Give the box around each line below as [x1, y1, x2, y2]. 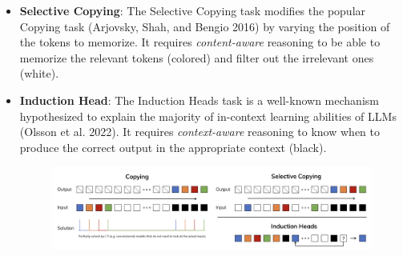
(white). [19, 65, 59, 82]
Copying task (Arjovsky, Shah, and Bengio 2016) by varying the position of [19, 18, 390, 34]
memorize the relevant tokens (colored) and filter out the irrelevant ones [19, 49, 374, 66]
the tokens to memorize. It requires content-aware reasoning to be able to [19, 34, 381, 50]
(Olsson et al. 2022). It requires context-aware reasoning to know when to [19, 123, 380, 140]
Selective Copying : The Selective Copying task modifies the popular [19, 2, 366, 18]
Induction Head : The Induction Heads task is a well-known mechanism [19, 91, 379, 108]
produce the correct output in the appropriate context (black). [19, 138, 327, 155]
